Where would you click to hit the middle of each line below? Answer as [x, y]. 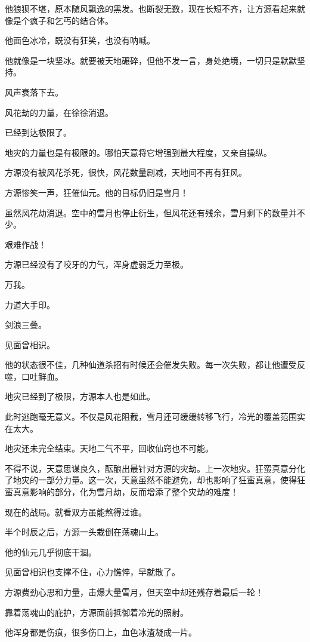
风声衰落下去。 [34, 92]
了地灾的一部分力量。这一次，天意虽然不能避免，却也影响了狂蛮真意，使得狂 [155, 480]
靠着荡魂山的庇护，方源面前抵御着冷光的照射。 [97, 612]
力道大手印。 [30, 304]
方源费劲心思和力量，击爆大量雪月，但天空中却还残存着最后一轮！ [134, 592]
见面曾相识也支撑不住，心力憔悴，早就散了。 [92, 572]
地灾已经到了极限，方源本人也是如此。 [80, 396]
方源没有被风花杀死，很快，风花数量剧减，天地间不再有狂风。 [126, 172]
